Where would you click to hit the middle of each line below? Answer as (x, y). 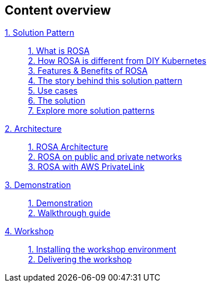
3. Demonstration (38, 185)
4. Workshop (29, 231)
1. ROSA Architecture (68, 147)
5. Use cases (53, 91)
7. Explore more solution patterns (91, 111)
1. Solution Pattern (40, 33)
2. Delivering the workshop (80, 259)
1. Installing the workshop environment (102, 250)
